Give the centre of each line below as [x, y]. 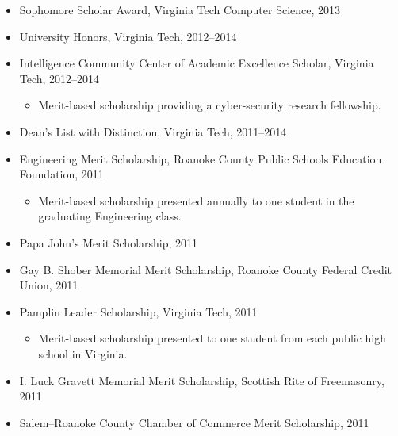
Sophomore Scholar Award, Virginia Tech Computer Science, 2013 [180, 10]
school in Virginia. [83, 353]
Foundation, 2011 [61, 174]
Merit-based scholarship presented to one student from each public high [212, 338]
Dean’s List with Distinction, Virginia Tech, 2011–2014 [153, 131]
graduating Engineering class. [110, 216]
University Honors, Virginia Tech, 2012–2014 [128, 36]
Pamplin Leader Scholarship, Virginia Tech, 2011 [138, 311]
